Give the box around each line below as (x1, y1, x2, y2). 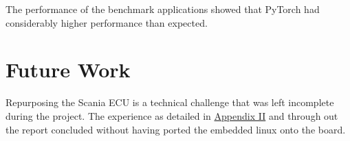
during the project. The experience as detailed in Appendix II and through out (6, 108, 338, 123)
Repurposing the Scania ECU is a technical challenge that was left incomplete (6, 95, 334, 110)
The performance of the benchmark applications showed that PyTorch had (6, 2, 320, 16)
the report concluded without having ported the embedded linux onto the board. (6, 122, 346, 136)
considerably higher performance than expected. (6, 15, 208, 29)
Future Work (6, 55, 131, 84)
